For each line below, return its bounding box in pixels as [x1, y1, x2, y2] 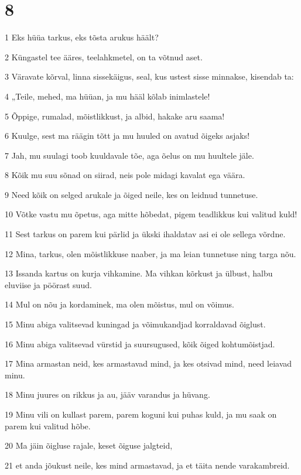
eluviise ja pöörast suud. [5, 278, 92, 291]
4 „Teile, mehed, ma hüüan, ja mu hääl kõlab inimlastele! [5, 90, 210, 102]
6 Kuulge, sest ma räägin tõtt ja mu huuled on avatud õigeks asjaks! [5, 129, 250, 142]
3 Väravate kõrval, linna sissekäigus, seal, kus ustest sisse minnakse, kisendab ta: [5, 70, 294, 83]
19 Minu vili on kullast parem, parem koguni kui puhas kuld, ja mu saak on [5, 408, 277, 420]
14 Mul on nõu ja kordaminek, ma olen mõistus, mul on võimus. [5, 298, 234, 310]
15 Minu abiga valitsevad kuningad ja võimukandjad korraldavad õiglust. [5, 318, 266, 330]
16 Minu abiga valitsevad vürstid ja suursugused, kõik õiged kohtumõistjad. [5, 337, 275, 350]
